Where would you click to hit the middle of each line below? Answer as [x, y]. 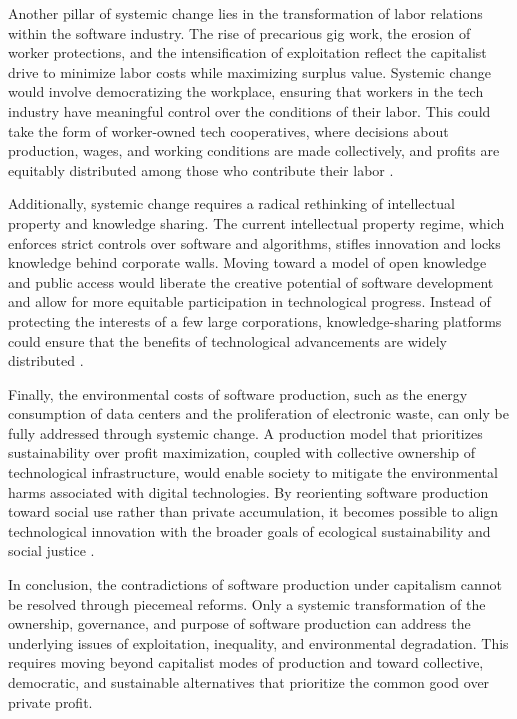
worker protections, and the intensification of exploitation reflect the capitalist [247, 52]
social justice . [51, 550]
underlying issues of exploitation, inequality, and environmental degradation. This [258, 642]
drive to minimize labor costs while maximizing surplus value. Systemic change [250, 71]
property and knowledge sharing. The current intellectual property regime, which [256, 222]
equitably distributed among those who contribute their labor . [201, 169]
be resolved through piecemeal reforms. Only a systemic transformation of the [247, 603]
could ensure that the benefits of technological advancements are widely [227, 340]
